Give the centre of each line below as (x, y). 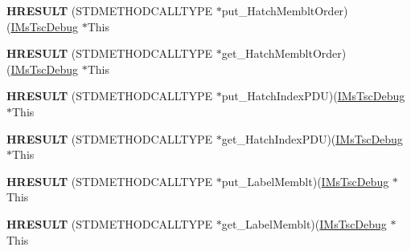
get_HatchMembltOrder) (284, 53)
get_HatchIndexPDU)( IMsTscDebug (312, 138)
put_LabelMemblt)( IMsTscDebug (305, 181)
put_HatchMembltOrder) (285, 10)
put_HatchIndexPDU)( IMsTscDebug (313, 96)
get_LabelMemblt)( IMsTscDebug (304, 223)
